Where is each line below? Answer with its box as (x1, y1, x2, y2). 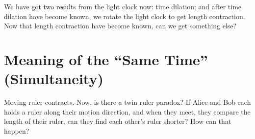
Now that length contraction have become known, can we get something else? (4, 21, 237, 31)
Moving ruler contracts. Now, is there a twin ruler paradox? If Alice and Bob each (4, 97, 251, 107)
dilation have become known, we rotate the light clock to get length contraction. (4, 11, 245, 21)
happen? (4, 125, 29, 136)
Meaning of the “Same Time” (4, 49, 208, 69)
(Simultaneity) (4, 69, 103, 89)
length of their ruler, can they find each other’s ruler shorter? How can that (4, 116, 231, 126)
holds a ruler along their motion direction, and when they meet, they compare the (4, 106, 251, 116)
